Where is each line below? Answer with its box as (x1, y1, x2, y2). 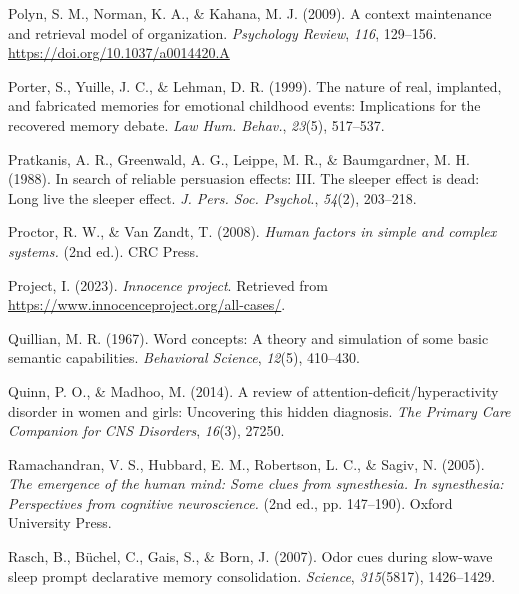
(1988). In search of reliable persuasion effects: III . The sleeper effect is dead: (8, 168, 480, 189)
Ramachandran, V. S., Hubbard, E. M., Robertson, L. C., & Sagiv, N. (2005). (8, 453, 485, 474)
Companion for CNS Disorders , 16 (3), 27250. (8, 420, 285, 441)
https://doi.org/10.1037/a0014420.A (8, 42, 230, 63)
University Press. (8, 512, 112, 533)
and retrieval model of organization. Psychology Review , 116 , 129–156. (8, 22, 437, 43)
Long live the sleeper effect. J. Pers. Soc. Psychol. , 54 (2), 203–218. (8, 187, 417, 208)
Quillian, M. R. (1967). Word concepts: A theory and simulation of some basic (8, 327, 489, 348)
